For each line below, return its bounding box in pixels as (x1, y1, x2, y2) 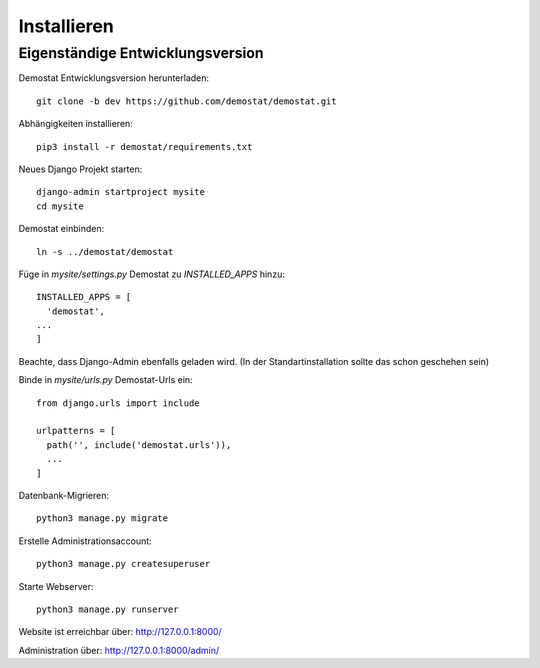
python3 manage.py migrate (36, 513, 169, 524)
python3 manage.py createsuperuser (36, 558, 211, 570)
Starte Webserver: (18, 580, 94, 592)
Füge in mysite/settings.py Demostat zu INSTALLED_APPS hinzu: (18, 268, 285, 280)
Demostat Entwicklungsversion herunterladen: (18, 72, 210, 84)
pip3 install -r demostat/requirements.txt (36, 141, 253, 152)
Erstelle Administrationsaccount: (18, 535, 152, 547)
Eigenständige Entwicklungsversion (18, 44, 264, 62)
